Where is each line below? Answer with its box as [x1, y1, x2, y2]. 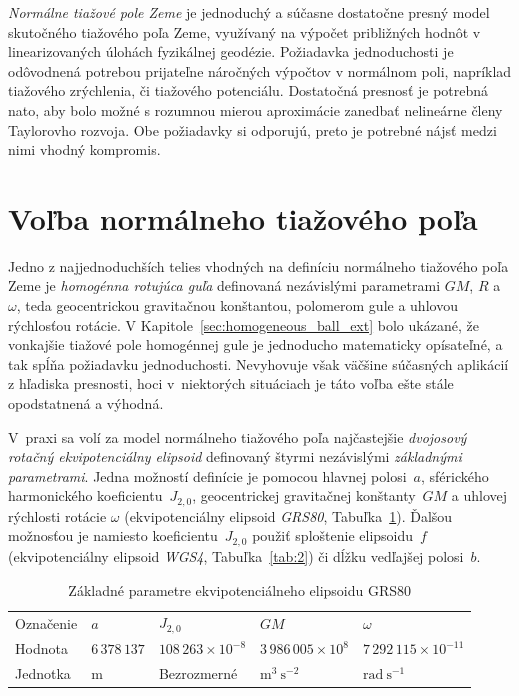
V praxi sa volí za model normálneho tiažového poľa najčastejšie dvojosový [8, 426, 467, 447]
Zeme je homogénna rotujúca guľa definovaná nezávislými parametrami [8, 275, 441, 296]
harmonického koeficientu [8, 485, 163, 506]
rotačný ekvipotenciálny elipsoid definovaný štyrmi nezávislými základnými [8, 446, 462, 467]
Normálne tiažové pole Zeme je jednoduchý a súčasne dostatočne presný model [8, 2, 490, 22]
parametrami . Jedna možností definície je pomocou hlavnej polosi [8, 465, 407, 486]
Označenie [15, 612, 78, 633]
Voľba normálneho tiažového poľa [8, 197, 478, 238]
